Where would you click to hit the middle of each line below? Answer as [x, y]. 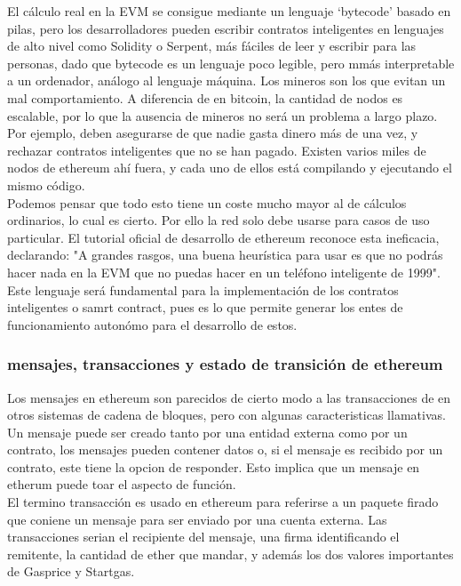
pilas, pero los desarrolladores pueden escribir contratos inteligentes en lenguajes [226, 28]
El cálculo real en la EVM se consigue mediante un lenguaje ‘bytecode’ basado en [229, 11]
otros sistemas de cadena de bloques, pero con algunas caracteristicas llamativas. [227, 415]
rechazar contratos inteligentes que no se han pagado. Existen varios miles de [217, 150]
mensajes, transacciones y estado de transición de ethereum [225, 364]
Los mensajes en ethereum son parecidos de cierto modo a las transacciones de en [229, 397]
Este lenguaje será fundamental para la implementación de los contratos [203, 289]
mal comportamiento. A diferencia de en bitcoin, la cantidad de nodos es [205, 97]
